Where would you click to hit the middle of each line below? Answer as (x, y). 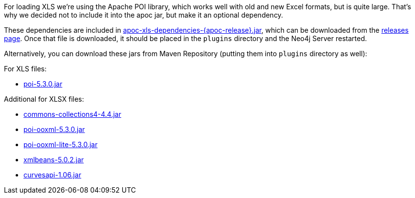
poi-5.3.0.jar (43, 84)
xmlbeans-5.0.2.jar (54, 160)
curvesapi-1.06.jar (53, 175)
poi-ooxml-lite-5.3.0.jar (61, 144)
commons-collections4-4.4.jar (72, 114)
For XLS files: (25, 69)
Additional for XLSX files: (44, 99)
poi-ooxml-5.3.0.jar (54, 129)
